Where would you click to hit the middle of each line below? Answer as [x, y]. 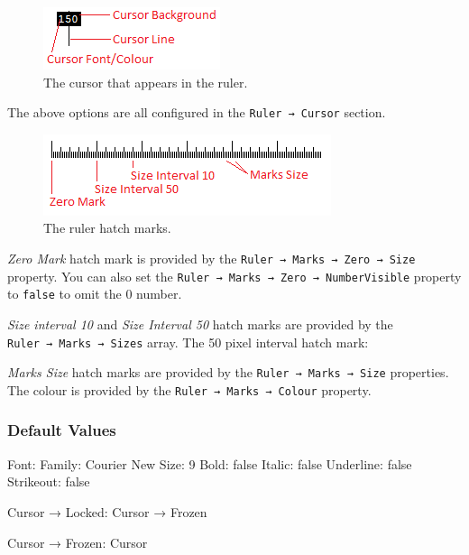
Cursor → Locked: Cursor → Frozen [107, 511]
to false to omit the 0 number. [95, 294]
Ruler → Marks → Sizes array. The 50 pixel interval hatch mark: [188, 342]
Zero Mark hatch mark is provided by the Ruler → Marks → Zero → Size [212, 259]
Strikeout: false [49, 481]
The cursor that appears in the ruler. [146, 82]
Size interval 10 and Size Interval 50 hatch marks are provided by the [200, 324]
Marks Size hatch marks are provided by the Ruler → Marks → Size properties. [228, 372]
